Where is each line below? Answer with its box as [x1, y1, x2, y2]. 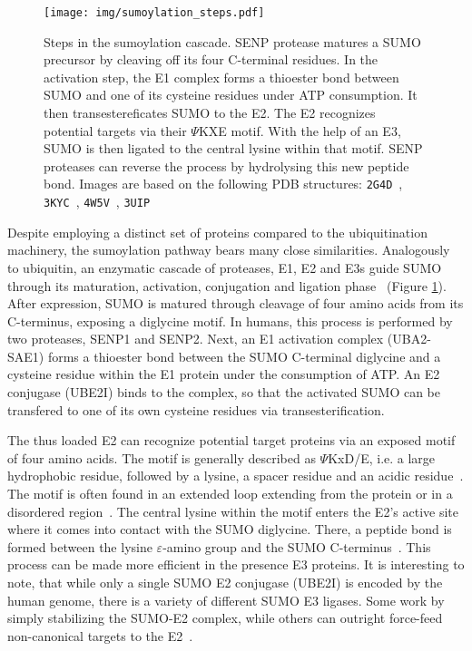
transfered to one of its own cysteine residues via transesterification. [7, 400, 385, 419]
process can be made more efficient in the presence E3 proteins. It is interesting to [7, 555, 465, 574]
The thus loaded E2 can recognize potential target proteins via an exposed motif [7, 431, 456, 450]
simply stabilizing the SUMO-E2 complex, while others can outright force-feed [7, 608, 443, 627]
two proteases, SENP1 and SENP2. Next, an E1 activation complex [7, 329, 384, 348]
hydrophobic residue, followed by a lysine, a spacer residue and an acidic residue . [7, 466, 464, 485]
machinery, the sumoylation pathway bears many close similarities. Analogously [7, 240, 450, 259]
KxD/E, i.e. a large [328, 448, 436, 467]
